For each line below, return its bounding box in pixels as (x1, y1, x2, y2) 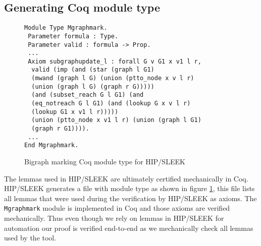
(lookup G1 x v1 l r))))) (31, 108, 119, 115)
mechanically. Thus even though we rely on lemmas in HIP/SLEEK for (4, 213, 224, 223)
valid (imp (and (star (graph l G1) (31, 66, 154, 74)
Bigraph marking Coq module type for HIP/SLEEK (24, 156, 185, 167)
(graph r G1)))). (31, 125, 89, 133)
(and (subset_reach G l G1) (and (31, 91, 144, 99)
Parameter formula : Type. (28, 32, 119, 40)
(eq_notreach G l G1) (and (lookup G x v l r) (31, 100, 191, 107)
